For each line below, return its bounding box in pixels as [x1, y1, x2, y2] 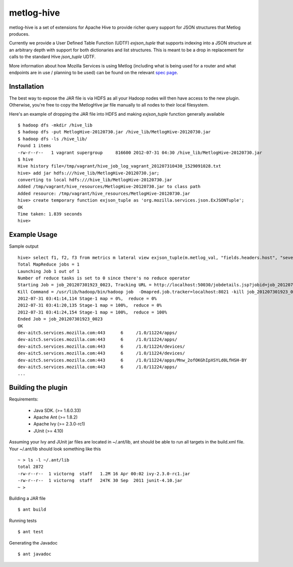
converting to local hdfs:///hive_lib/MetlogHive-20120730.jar [18, 177, 172, 183]
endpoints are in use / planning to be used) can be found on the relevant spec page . [9, 69, 178, 75]
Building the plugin [9, 383, 68, 392]
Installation [9, 82, 44, 90]
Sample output [9, 243, 39, 249]
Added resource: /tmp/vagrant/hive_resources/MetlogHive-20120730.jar [18, 190, 190, 196]
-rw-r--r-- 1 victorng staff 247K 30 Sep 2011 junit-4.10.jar [18, 478, 183, 483]
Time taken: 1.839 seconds [18, 211, 83, 217]
